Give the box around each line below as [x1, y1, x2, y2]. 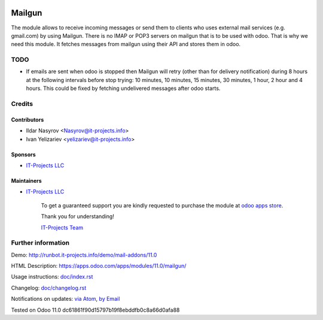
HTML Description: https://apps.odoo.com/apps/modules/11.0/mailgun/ [11, 262, 187, 270]
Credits [11, 99, 33, 108]
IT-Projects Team [41, 224, 84, 231]
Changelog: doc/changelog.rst [11, 284, 87, 291]
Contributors [11, 116, 44, 123]
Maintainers [11, 177, 42, 184]
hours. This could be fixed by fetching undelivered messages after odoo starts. [26, 84, 221, 92]
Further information [11, 239, 70, 247]
